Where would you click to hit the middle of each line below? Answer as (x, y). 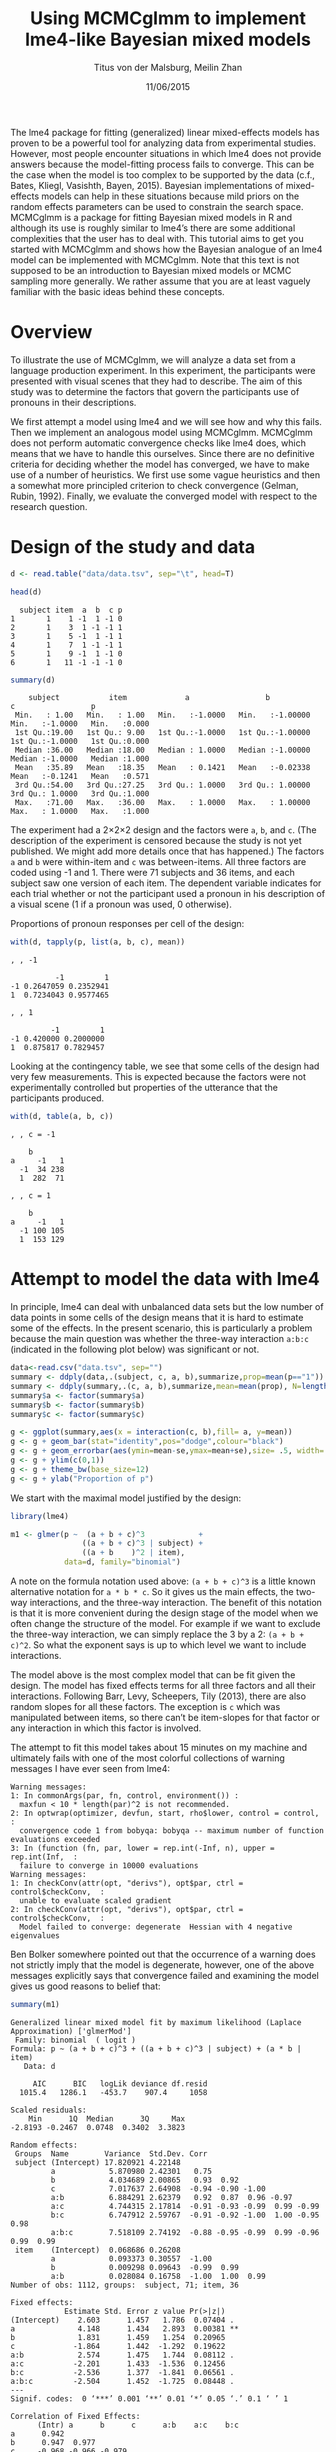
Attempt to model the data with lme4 (165, 1279)
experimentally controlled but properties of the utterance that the (144, 1088)
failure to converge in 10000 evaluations (109, 1866)
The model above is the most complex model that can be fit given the (153, 1675)
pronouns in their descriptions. (73, 402)
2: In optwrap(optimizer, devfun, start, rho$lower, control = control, (165, 1813)
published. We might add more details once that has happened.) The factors (167, 851)
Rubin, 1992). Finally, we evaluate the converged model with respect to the (164, 496)
